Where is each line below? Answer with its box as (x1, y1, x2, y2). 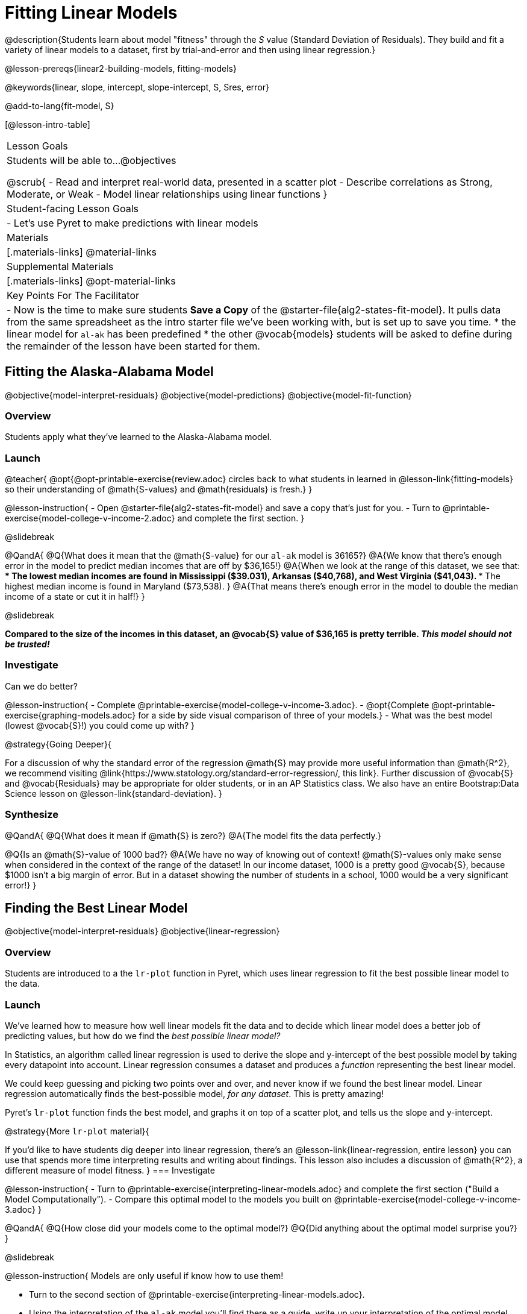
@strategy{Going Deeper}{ (5, 738, 112, 749)
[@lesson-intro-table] (5, 119, 90, 130)
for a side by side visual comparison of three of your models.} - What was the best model (138, 709, 493, 720)
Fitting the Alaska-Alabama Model (5, 364, 214, 380)
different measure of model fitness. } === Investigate (5, 1165, 215, 1175)
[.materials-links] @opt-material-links (7, 274, 176, 287)
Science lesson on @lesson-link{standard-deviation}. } (5, 788, 222, 799)
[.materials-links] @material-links (7, 245, 157, 258)
